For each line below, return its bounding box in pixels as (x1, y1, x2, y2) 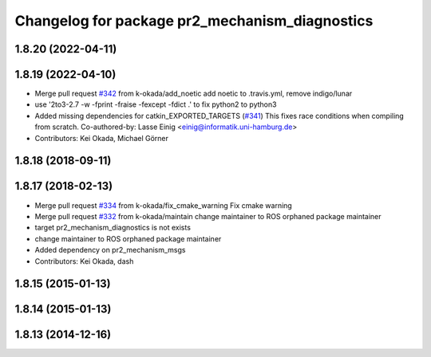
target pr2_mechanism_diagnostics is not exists (34, 223, 192, 233)
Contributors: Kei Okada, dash (34, 256, 134, 266)
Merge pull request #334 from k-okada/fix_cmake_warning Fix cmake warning (34, 200, 293, 210)
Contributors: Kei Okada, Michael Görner (34, 133, 169, 143)
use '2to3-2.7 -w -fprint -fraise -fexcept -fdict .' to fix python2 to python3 (34, 100, 277, 109)
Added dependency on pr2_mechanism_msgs (34, 245, 186, 255)
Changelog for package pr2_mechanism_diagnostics (14, 12, 374, 29)
